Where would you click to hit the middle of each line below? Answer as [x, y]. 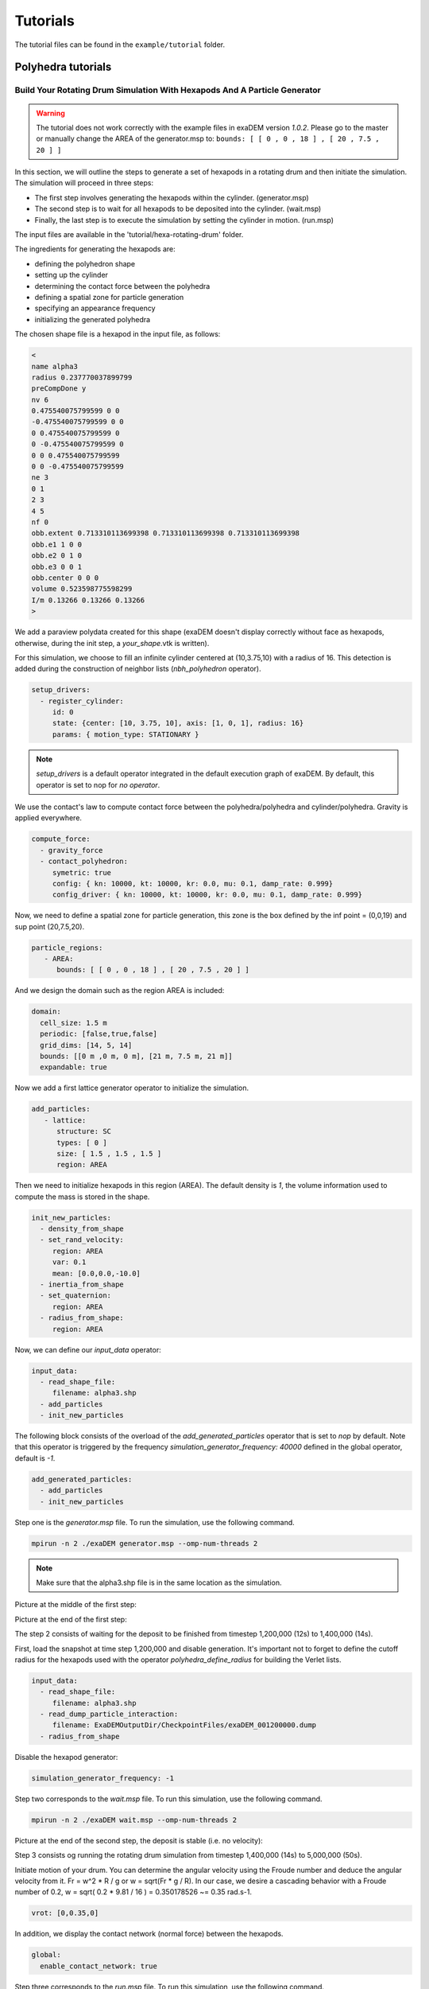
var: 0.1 [69, 1262]
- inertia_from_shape [82, 1284]
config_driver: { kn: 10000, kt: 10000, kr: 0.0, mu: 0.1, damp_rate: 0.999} [207, 895]
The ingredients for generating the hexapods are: [95, 249]
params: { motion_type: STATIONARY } [126, 734]
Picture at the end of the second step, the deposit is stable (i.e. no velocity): [139, 1840]
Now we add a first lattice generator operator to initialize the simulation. [132, 1088]
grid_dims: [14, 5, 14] [86, 1045]
